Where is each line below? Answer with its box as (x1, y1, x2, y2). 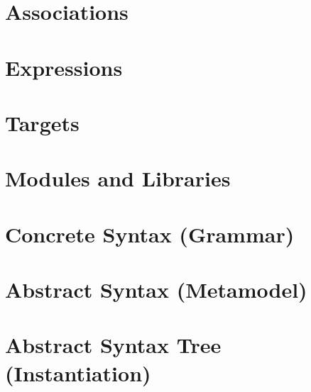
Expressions (5, 52, 123, 82)
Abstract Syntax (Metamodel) (5, 275, 307, 304)
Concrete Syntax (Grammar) (5, 219, 295, 248)
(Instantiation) (5, 358, 151, 387)
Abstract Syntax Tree (5, 330, 222, 359)
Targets (5, 108, 80, 137)
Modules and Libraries (5, 164, 231, 193)
